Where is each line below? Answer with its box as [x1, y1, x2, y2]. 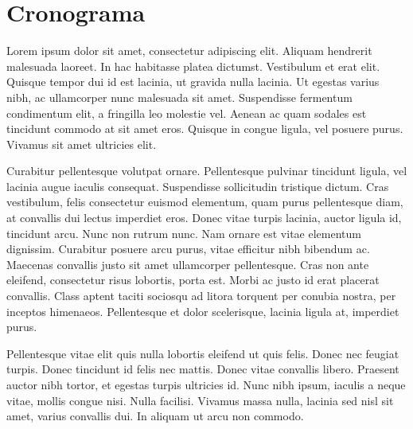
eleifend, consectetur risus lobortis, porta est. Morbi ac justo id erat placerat [6, 271, 380, 288]
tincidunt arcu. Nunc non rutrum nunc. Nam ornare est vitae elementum [6, 224, 361, 241]
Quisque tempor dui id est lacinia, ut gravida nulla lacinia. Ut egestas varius [6, 73, 380, 90]
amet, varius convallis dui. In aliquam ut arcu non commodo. [6, 408, 304, 424]
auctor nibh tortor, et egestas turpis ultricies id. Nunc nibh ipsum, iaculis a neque [6, 376, 406, 392]
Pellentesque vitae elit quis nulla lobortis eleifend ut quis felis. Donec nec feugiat [6, 345, 399, 361]
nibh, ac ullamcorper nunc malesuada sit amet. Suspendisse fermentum [6, 88, 353, 105]
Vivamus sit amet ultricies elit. [6, 135, 157, 152]
